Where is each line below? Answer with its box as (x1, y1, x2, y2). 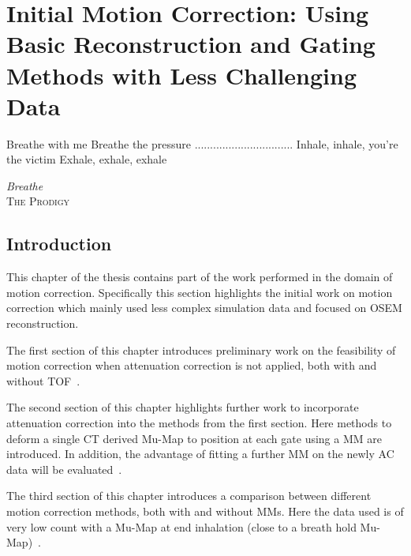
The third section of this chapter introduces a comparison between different (6, 487, 372, 504)
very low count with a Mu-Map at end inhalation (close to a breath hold (6, 518, 357, 535)
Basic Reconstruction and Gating (6, 28, 376, 60)
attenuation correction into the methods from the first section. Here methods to (6, 415, 392, 431)
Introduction (6, 231, 112, 256)
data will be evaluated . (6, 460, 122, 477)
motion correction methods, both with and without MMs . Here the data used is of (6, 502, 404, 519)
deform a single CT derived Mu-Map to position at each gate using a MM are (6, 430, 382, 446)
